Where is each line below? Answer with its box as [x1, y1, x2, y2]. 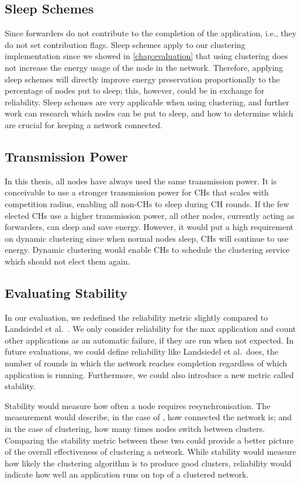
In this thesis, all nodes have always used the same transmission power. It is [5, 174, 277, 187]
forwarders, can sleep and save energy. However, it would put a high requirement [5, 221, 293, 233]
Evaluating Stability [5, 283, 128, 301]
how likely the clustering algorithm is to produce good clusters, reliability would [5, 456, 292, 469]
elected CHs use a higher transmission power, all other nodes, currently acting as [5, 209, 295, 221]
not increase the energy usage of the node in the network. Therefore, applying [5, 61, 283, 73]
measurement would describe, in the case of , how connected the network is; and [5, 411, 292, 423]
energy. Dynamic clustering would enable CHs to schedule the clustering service [5, 243, 290, 256]
